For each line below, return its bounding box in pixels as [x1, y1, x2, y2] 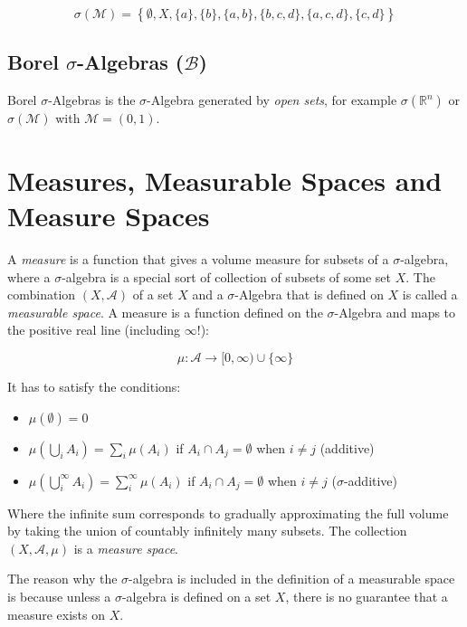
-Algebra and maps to [334, 302, 456, 321]
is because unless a [7, 587, 111, 606]
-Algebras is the [48, 90, 136, 109]
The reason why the [7, 569, 118, 588]
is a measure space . [73, 538, 179, 557]
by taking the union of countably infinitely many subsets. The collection [7, 521, 407, 540]
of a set [132, 285, 174, 304]
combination [7, 285, 76, 304]
